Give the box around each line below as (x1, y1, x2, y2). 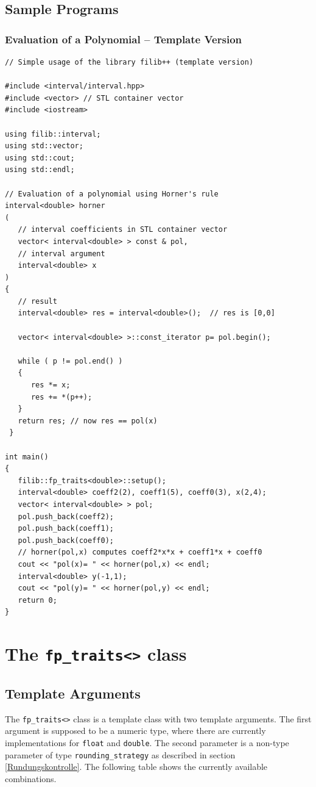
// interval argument (18, 249, 105, 258)
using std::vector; (5, 142, 83, 151)
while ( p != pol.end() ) (18, 356, 123, 365)
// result (18, 296, 57, 306)
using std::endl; (5, 165, 75, 174)
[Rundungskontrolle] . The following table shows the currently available (5, 760, 268, 773)
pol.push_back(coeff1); (18, 524, 114, 533)
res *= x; (30, 381, 71, 390)
